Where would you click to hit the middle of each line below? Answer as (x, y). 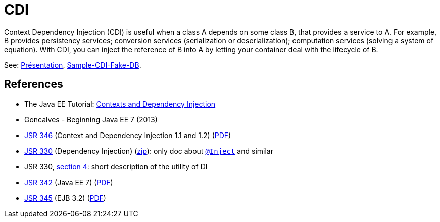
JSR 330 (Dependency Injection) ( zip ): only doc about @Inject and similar (149, 151)
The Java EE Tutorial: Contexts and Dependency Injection (120, 104)
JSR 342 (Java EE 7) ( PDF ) (69, 182)
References (34, 84)
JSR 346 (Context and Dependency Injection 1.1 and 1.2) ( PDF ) (128, 135)
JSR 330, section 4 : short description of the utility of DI (116, 166)
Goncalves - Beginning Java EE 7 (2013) (91, 119)
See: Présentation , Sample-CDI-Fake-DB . (73, 65)
